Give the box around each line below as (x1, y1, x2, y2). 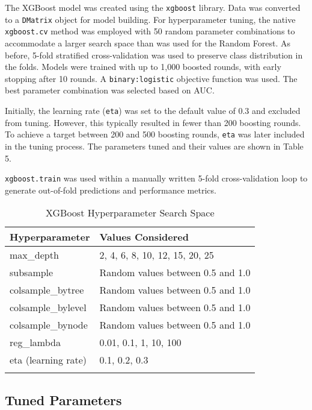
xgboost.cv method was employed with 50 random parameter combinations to (5, 25, 295, 37)
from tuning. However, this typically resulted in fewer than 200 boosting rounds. (5, 116, 301, 128)
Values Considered (99, 230, 189, 244)
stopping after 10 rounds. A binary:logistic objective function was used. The (5, 72, 298, 84)
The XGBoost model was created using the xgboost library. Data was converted (5, 1, 301, 13)
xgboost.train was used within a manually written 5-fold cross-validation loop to (5, 172, 308, 184)
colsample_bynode (10, 318, 88, 332)
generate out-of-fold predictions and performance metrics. (5, 183, 216, 196)
